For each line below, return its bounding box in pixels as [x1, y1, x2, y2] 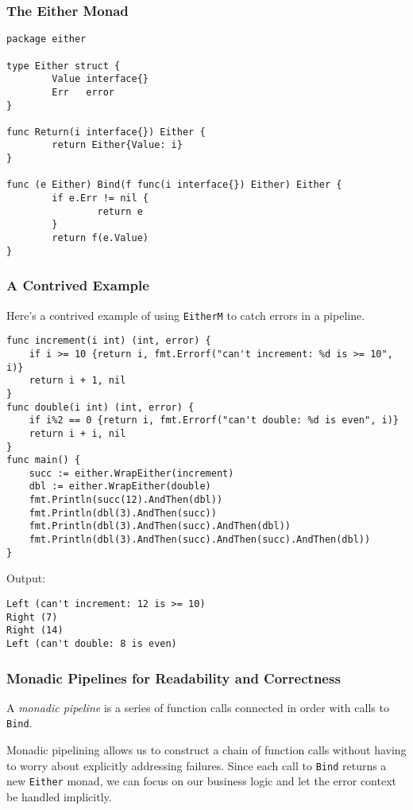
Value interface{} [52, 73, 149, 85]
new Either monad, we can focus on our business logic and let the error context [6, 773, 397, 789]
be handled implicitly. [6, 789, 112, 804]
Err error [52, 86, 115, 98]
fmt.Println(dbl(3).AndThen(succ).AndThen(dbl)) [29, 520, 291, 532]
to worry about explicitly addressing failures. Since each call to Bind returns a [6, 757, 387, 773]
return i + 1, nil [29, 375, 126, 387]
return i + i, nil [29, 427, 126, 439]
